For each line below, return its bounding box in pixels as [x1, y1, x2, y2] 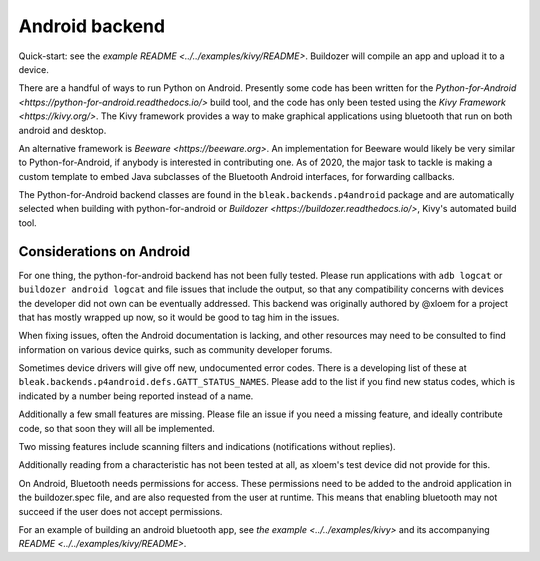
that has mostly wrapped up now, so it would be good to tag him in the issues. [18, 311, 340, 323]
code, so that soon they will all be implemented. [18, 422, 215, 434]
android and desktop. [18, 124, 107, 136]
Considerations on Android [18, 243, 190, 260]
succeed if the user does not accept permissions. [18, 505, 223, 517]
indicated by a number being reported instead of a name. [18, 390, 254, 402]
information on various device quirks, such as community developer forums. [18, 343, 333, 355]
